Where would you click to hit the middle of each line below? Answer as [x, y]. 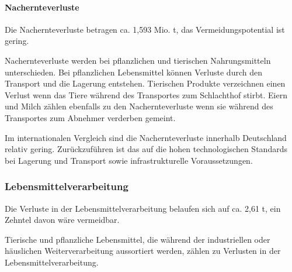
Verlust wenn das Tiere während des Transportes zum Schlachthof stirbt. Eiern [146, 94]
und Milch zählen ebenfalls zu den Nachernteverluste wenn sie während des [139, 106]
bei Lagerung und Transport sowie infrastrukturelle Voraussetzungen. [129, 160]
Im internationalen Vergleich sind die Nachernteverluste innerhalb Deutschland [146, 137]
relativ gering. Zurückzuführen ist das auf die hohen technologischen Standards [146, 149]
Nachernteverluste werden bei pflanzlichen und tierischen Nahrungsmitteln [138, 60]
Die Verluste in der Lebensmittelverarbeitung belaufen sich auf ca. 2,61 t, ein [143, 208]
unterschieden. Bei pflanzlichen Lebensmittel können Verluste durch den [133, 72]
